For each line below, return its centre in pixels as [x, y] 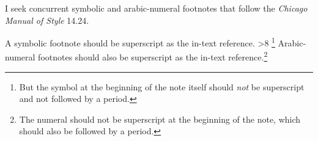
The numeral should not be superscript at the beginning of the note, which [160, 119]
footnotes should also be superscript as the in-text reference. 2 [153, 56]
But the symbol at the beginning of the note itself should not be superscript [162, 86]
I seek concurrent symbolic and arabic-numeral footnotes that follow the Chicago [156, 8]
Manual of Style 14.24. [47, 20]
